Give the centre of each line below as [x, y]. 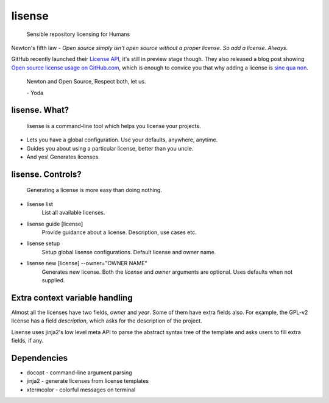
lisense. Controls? [46, 174]
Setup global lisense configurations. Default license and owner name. [129, 252]
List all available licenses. [74, 213]
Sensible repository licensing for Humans [78, 34]
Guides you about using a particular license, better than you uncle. [110, 148]
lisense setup [43, 243]
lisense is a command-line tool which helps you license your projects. [114, 126]
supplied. [53, 280]
